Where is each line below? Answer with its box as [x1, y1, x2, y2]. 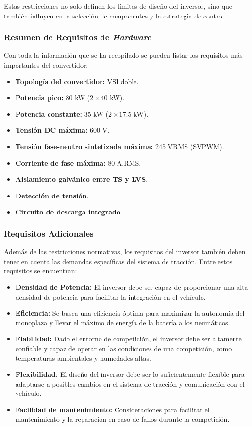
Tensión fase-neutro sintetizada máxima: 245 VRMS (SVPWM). [15, 141, 224, 151]
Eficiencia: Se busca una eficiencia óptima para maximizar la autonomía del [15, 308, 245, 318]
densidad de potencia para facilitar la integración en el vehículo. [15, 291, 206, 302]
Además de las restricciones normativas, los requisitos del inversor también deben [4, 247, 246, 257]
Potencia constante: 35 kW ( [15, 108, 109, 119]
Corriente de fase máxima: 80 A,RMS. [15, 158, 141, 168]
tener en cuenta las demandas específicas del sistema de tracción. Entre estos [4, 256, 233, 266]
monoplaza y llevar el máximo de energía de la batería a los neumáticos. [15, 317, 230, 327]
